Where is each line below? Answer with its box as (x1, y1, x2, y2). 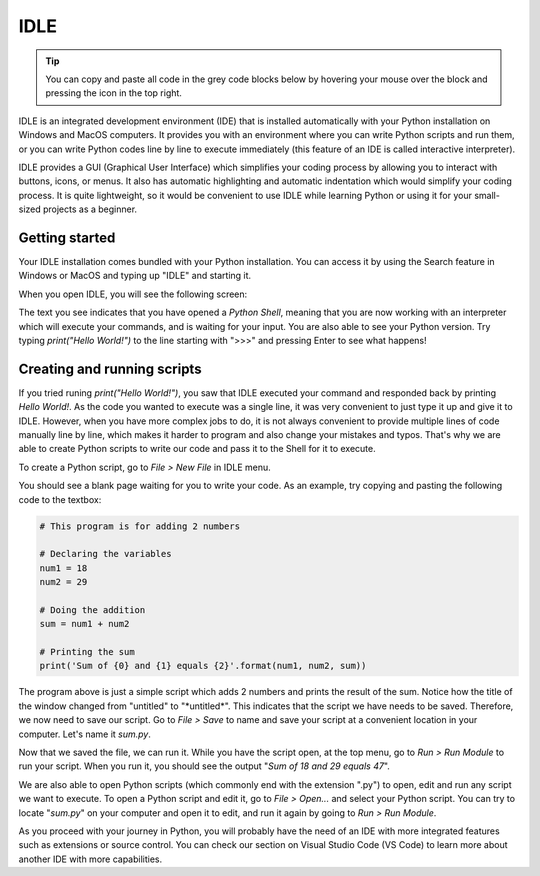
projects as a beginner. (42, 203, 138, 215)
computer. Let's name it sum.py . (18, 728, 152, 740)
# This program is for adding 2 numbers (39, 520, 240, 532)
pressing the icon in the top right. (45, 87, 182, 99)
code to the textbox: (18, 493, 102, 505)
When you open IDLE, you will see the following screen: (18, 288, 248, 300)
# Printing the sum (39, 646, 135, 658)
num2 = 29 (39, 576, 88, 588)
